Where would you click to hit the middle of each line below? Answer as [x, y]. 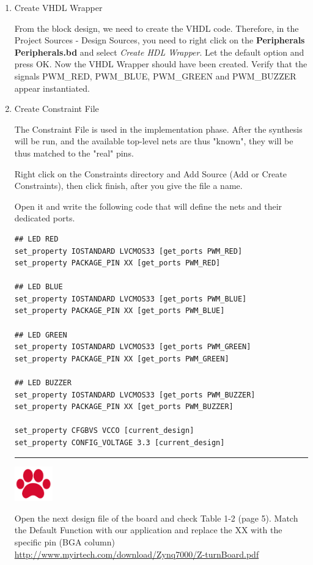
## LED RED [36, 239]
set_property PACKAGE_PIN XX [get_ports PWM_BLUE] [120, 311]
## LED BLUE [39, 287]
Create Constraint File [57, 109]
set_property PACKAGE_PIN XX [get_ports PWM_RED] [117, 263]
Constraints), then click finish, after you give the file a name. [128, 186]
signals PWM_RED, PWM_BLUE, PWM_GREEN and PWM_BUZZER [155, 76]
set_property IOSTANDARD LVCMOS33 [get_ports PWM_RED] [128, 251]
